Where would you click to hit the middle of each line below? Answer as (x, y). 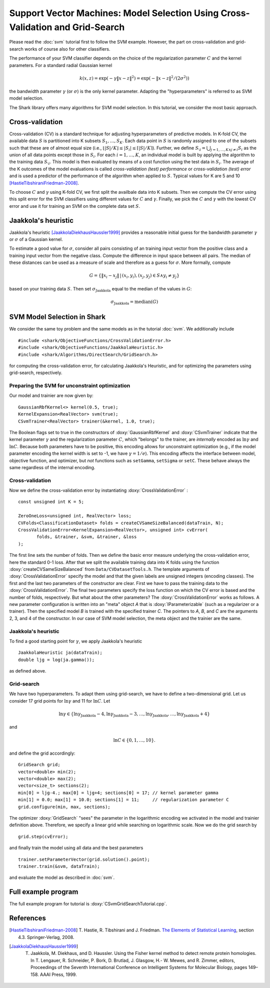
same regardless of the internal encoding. (52, 467)
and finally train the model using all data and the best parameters (76, 848)
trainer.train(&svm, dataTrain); (59, 866)
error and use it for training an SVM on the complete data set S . (75, 206)
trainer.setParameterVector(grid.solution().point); (84, 859)
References (27, 918)
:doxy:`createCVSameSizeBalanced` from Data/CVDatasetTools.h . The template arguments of (109, 569)
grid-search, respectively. (36, 373)
